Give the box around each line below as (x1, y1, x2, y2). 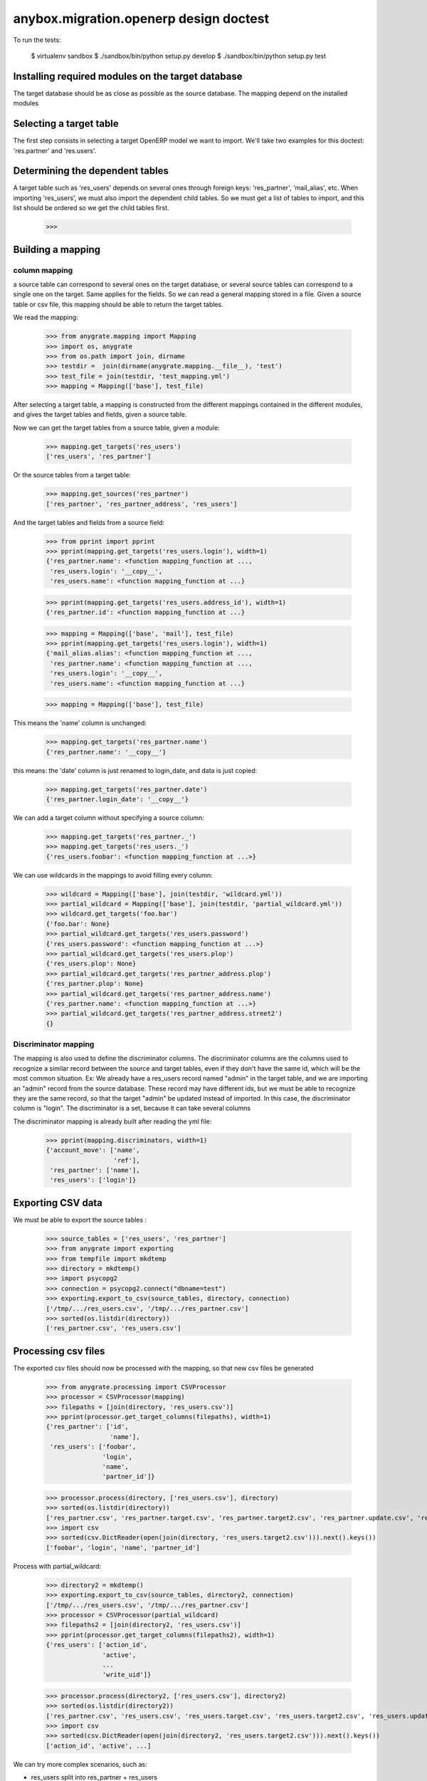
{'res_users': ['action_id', (46, 1641, 148, 1649)
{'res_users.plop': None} (46, 960, 137, 968)
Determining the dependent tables (13, 165, 169, 177)
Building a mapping (13, 243, 101, 256)
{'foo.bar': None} (46, 920, 110, 928)
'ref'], (113, 1156, 140, 1164)
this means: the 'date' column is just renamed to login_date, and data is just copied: (13, 766, 258, 774)
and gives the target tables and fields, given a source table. (13, 410, 187, 419)
